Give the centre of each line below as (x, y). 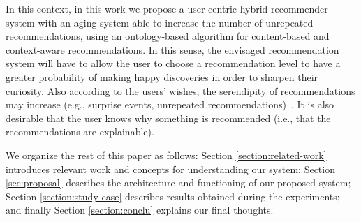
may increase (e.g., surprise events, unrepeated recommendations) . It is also (170, 104)
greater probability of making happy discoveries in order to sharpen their (162, 76)
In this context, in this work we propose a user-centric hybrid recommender (167, 8)
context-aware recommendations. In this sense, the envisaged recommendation (172, 49)
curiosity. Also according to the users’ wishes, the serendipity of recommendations (180, 90)
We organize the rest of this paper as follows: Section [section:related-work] (166, 155)
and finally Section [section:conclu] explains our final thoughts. (140, 210)
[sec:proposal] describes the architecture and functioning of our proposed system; (178, 183)
